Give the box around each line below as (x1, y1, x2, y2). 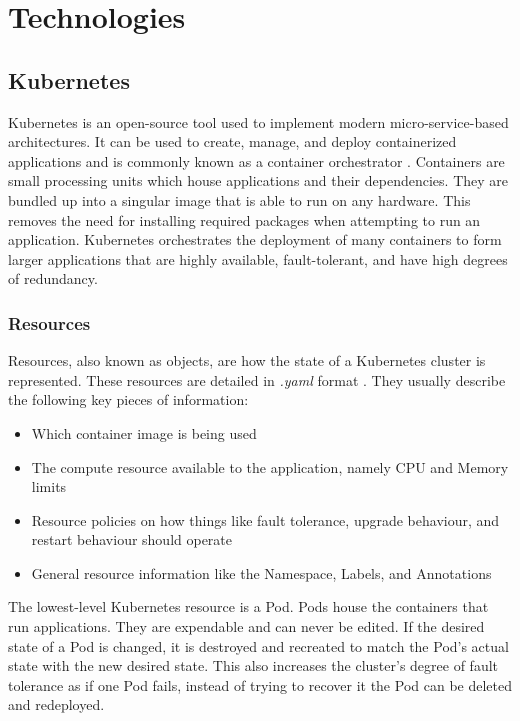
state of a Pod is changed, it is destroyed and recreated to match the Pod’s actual (8, 635, 509, 656)
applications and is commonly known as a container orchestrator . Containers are (8, 150, 505, 171)
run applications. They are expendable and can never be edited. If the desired (8, 616, 485, 637)
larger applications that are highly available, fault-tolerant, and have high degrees (8, 248, 508, 269)
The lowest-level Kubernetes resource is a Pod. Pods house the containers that (8, 596, 489, 617)
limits (31, 476, 67, 497)
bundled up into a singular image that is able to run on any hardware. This (8, 189, 471, 210)
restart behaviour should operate (31, 529, 233, 550)
